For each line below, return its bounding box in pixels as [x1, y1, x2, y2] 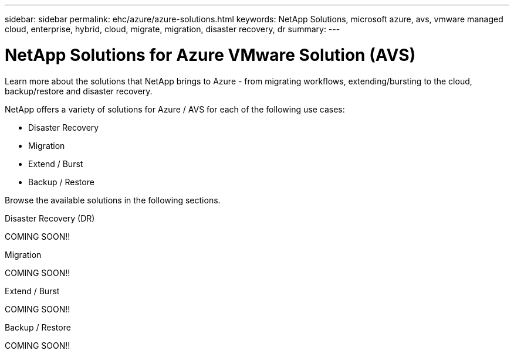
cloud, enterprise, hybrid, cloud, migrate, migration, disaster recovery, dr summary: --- [5, 24, 340, 34]
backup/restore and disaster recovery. [5, 86, 153, 96]
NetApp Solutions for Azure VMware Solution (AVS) [5, 45, 416, 65]
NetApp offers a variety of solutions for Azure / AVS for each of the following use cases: [5, 104, 345, 114]
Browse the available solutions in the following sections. [5, 195, 221, 205]
